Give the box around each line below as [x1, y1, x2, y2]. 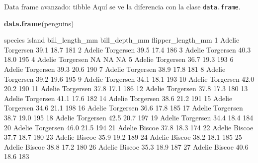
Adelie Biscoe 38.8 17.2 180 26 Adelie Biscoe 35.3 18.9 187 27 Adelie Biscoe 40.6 [4, 141, 249, 152]
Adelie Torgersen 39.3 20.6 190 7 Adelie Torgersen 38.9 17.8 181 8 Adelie [4, 64, 226, 74]
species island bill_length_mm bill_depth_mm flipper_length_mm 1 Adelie [4, 35, 240, 45]
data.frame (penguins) [4, 18, 74, 28]
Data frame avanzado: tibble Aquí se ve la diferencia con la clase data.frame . [4, 1, 241, 11]
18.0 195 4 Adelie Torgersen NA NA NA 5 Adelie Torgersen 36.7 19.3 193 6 [4, 54, 234, 64]
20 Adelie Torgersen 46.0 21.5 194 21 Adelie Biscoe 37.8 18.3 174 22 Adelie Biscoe [4, 122, 254, 132]
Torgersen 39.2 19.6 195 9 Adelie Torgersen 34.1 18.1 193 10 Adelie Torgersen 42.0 [4, 73, 255, 84]
